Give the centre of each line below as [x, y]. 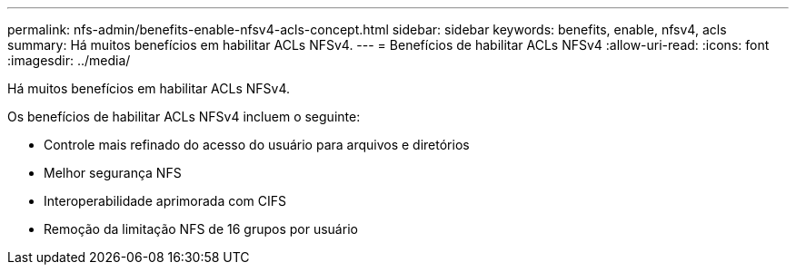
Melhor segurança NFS [113, 173]
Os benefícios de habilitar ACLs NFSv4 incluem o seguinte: [184, 117]
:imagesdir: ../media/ [69, 60]
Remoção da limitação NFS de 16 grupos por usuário [201, 229]
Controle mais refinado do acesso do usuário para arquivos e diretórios [257, 145]
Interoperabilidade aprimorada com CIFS [165, 201]
